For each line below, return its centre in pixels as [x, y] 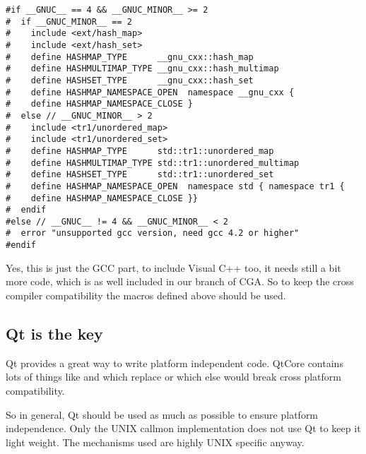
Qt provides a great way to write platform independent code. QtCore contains [175, 363]
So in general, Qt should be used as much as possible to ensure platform [162, 414]
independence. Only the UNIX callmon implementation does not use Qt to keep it [183, 428]
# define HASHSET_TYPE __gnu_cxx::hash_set [130, 80]
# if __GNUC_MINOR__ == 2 [69, 22]
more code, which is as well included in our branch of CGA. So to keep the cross [180, 281]
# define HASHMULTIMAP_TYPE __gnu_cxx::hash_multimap [142, 69]
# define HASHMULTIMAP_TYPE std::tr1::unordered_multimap [153, 163]
